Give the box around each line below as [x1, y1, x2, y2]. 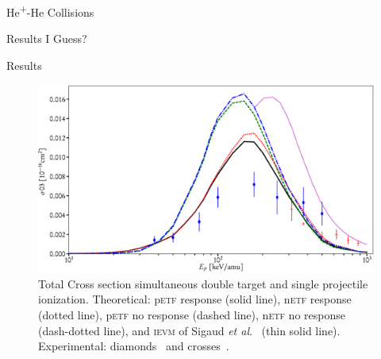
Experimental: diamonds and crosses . [38, 338, 229, 354]
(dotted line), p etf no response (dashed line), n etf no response [38, 307, 345, 323]
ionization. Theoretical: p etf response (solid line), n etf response [38, 291, 352, 307]
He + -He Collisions [6, 2, 94, 20]
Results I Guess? [6, 30, 87, 47]
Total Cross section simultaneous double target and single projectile [38, 275, 368, 291]
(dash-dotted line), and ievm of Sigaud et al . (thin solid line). [38, 322, 341, 338]
